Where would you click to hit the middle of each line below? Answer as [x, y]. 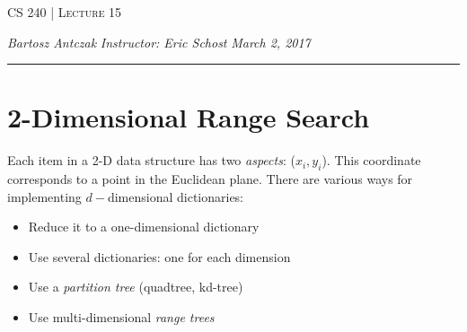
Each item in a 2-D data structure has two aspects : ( [151, 160]
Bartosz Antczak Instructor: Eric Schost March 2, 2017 [159, 42]
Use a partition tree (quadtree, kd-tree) [136, 287]
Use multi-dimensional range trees [121, 317]
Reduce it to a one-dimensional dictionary [144, 227]
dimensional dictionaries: [176, 196]
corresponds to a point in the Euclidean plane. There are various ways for [210, 179]
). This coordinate [371, 160]
